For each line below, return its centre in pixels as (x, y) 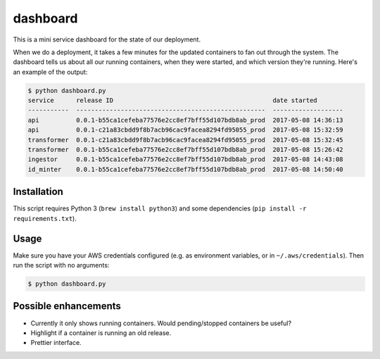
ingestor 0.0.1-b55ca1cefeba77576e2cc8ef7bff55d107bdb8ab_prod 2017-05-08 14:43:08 (186, 159)
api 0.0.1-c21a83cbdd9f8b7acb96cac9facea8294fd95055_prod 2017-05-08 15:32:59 (186, 130)
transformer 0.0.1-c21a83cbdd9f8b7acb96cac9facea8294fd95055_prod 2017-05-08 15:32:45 (186, 140)
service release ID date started (173, 101)
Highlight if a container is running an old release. (101, 333)
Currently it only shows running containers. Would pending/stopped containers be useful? (161, 323)
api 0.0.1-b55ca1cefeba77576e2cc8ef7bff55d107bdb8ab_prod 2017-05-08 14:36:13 (186, 120)
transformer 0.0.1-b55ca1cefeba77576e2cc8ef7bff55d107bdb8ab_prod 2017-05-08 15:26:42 (186, 150)
